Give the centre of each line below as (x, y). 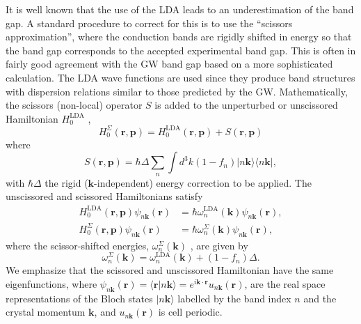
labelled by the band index (234, 298)
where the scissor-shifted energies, (78, 245)
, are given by (219, 245)
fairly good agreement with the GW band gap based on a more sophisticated (169, 64)
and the (320, 298)
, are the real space (285, 283)
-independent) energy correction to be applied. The (203, 182)
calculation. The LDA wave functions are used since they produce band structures (180, 77)
